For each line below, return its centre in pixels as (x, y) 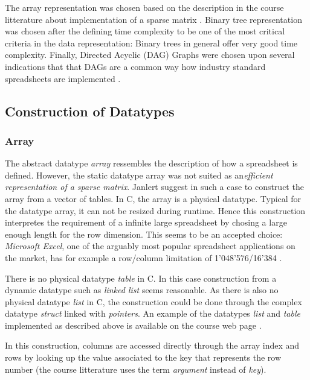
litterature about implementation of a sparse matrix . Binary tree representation (153, 19)
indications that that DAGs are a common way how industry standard (135, 66)
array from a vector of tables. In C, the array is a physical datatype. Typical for (153, 198)
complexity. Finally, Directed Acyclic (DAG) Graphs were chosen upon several (150, 55)
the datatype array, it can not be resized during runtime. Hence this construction (155, 210)
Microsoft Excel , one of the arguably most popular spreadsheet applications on (150, 246)
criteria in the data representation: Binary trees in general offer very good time (151, 43)
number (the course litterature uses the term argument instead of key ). (136, 369)
